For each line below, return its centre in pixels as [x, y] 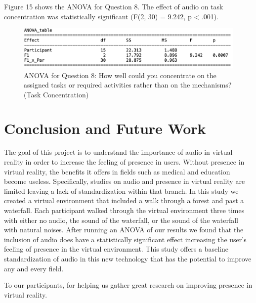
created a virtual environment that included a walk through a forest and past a [124, 200]
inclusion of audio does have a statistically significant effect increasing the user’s [125, 239]
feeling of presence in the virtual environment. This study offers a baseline [116, 249]
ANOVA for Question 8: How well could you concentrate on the [120, 75]
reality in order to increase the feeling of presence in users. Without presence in [124, 162]
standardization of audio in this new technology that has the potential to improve [128, 258]
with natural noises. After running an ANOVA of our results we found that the [124, 230]
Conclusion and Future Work [105, 128]
